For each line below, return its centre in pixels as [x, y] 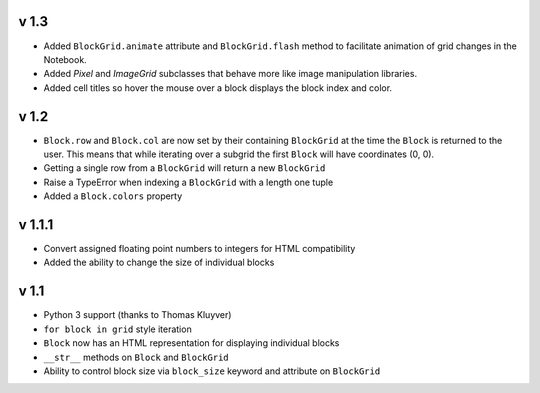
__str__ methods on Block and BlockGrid [136, 357]
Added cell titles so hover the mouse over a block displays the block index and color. [218, 87]
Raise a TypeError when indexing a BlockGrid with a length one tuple [188, 182]
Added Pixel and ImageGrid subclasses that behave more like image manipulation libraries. [230, 74]
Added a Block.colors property [113, 196]
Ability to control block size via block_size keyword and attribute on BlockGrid [212, 371]
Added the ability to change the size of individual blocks [159, 262]
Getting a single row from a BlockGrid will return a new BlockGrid [184, 168]
